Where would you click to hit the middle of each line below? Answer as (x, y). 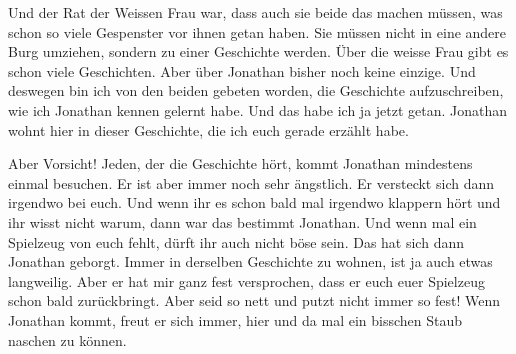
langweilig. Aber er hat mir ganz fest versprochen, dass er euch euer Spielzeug (246, 280)
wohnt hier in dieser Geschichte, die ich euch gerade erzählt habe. (208, 129)
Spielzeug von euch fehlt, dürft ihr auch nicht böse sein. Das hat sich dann (236, 241)
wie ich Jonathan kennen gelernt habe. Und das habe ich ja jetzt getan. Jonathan (258, 109)
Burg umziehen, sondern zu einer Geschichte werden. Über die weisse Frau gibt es (258, 51)
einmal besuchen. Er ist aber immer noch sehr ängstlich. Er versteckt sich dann (251, 182)
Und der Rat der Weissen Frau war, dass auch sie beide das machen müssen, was (255, 12)
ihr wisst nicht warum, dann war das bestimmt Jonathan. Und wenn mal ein (242, 221)
